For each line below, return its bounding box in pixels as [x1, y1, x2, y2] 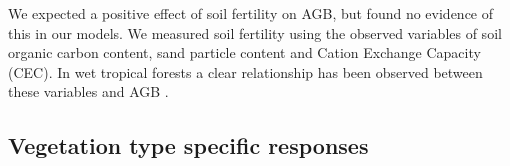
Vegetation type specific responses [8, 130, 369, 161]
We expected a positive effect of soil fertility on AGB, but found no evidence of [8, 3, 494, 23]
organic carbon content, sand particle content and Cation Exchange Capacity [8, 42, 481, 63]
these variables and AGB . [8, 81, 169, 102]
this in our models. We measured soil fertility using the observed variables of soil [8, 22, 502, 43]
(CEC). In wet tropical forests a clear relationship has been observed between [8, 61, 483, 82]
